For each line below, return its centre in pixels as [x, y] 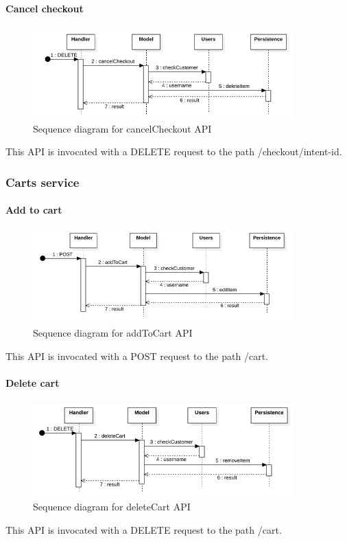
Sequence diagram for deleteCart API [112, 507]
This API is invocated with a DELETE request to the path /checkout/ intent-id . [174, 151]
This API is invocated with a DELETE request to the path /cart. [144, 529]
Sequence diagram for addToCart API [113, 333]
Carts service [43, 182]
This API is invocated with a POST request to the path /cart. [137, 355]
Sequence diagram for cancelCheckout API [122, 128]
